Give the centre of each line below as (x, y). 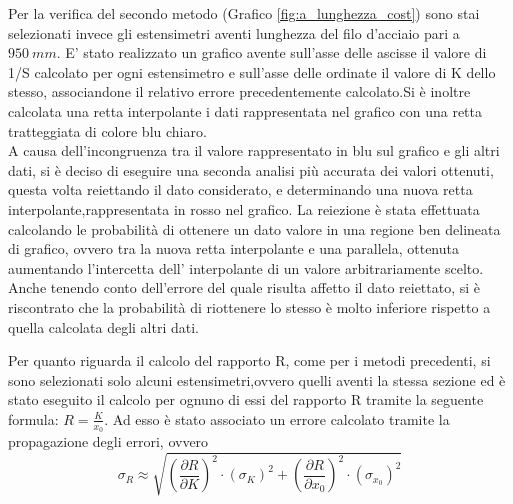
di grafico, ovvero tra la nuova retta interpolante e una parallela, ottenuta (233, 248)
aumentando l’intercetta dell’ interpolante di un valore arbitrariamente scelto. (246, 267)
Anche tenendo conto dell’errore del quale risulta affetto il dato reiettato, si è (244, 287)
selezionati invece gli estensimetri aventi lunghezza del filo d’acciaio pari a (234, 32)
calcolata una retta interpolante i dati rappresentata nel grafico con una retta (245, 110)
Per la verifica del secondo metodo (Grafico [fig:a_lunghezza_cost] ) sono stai (244, 13)
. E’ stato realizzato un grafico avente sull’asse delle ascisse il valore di (271, 52)
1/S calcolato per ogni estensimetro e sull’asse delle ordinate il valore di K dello (252, 71)
